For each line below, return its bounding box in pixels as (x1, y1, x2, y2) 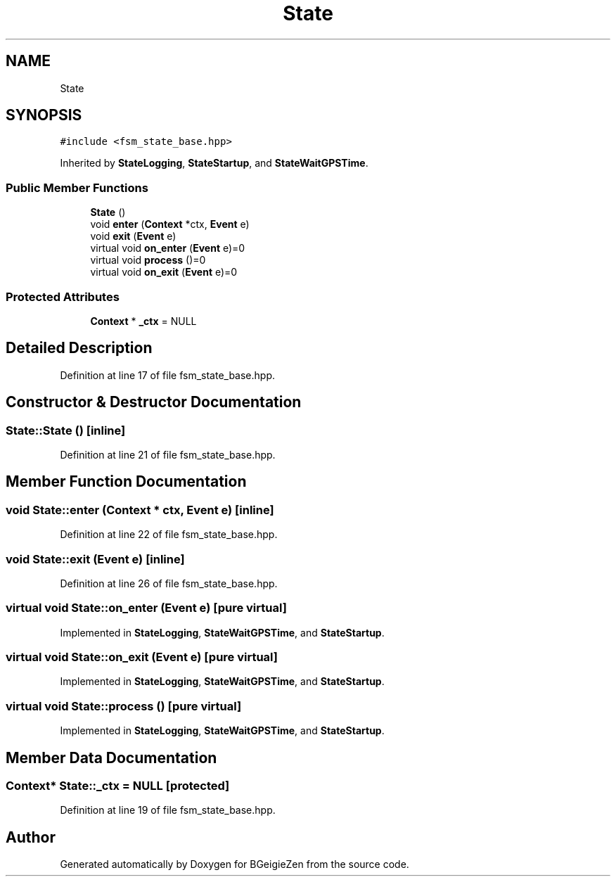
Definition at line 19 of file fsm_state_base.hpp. (60, 804, 276, 817)
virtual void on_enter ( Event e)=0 (90, 242, 245, 255)
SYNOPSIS (6, 106, 82, 124)
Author (6, 828, 56, 846)
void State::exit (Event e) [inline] (6, 551, 185, 566)
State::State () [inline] (6, 423, 126, 437)
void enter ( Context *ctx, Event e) (90, 218, 250, 231)
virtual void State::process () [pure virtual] (6, 698, 242, 713)
